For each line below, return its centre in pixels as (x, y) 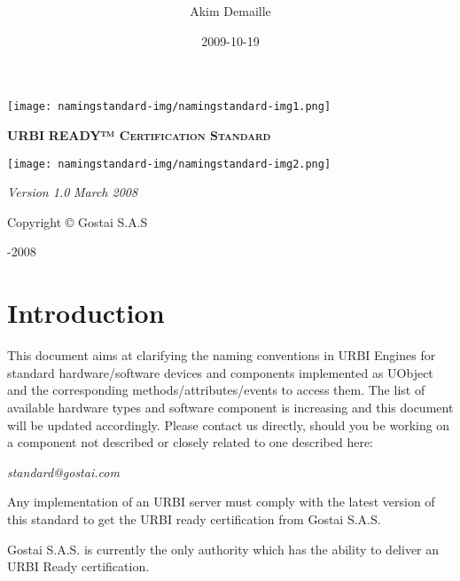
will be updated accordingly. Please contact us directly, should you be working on (229, 424)
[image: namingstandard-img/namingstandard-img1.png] (169, 107)
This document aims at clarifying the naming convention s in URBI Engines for (222, 355)
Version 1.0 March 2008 (73, 192)
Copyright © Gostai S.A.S (78, 221)
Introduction (86, 313)
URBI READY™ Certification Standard (139, 135)
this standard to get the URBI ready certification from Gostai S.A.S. (194, 518)
